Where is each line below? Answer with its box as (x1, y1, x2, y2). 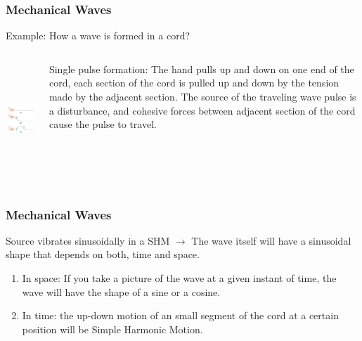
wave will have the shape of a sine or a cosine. (22, 284, 221, 299)
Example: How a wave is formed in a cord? (6, 28, 190, 43)
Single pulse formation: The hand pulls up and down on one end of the (49, 61, 354, 76)
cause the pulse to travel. (49, 117, 157, 131)
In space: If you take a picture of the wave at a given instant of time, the (22, 271, 337, 285)
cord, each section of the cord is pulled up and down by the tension (49, 75, 340, 90)
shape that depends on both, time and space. (6, 247, 200, 262)
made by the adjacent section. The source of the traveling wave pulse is (49, 89, 356, 103)
